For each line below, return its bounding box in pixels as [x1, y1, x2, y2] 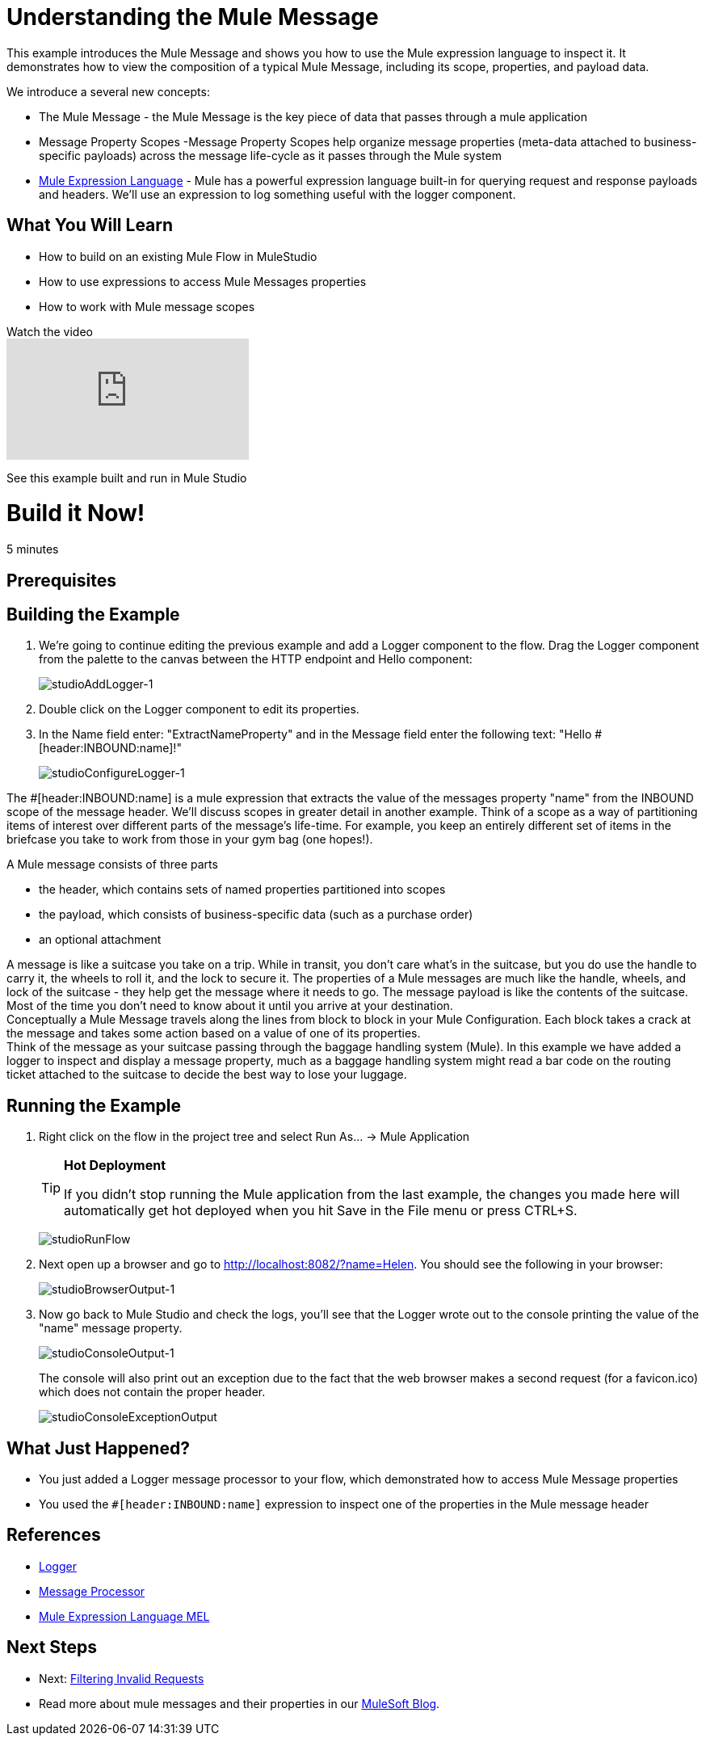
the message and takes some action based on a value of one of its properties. [6, 1026, 421, 1041]
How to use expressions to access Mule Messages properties [39, 274, 367, 288]
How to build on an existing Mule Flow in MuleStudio [39, 249, 317, 263]
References [6, 1525, 101, 1546]
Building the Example [6, 604, 180, 625]
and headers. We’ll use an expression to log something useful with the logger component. [39, 187, 516, 201]
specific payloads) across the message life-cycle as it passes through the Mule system [39, 148, 502, 162]
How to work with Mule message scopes [39, 299, 255, 313]
